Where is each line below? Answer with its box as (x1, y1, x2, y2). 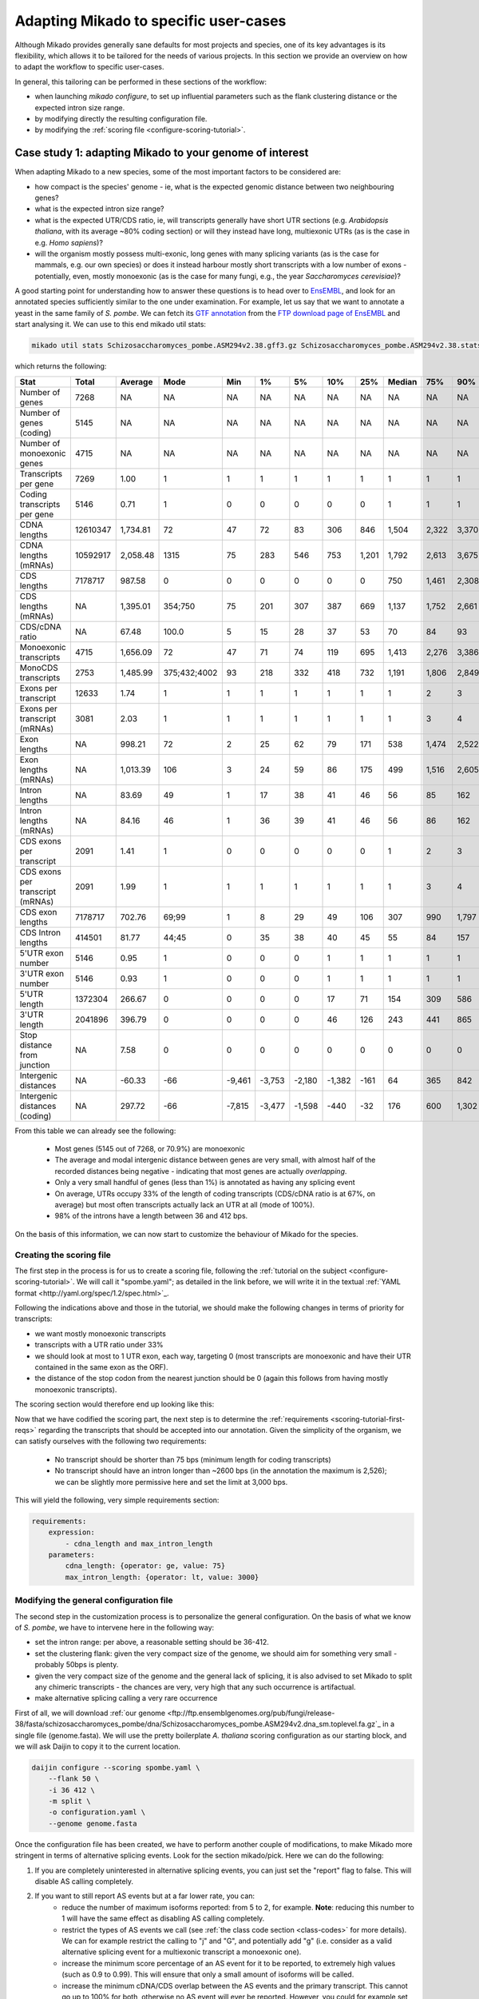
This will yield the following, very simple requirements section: (14, 1495, 220, 1505)
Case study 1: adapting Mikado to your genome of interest (14, 146, 309, 160)
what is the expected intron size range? (34, 204, 164, 213)
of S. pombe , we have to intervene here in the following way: (14, 1622, 215, 1632)
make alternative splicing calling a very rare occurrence (34, 1694, 218, 1703)
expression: (48, 1528, 96, 1537)
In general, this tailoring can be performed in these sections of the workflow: (14, 77, 267, 86)
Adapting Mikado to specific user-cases (14, 12, 287, 30)
